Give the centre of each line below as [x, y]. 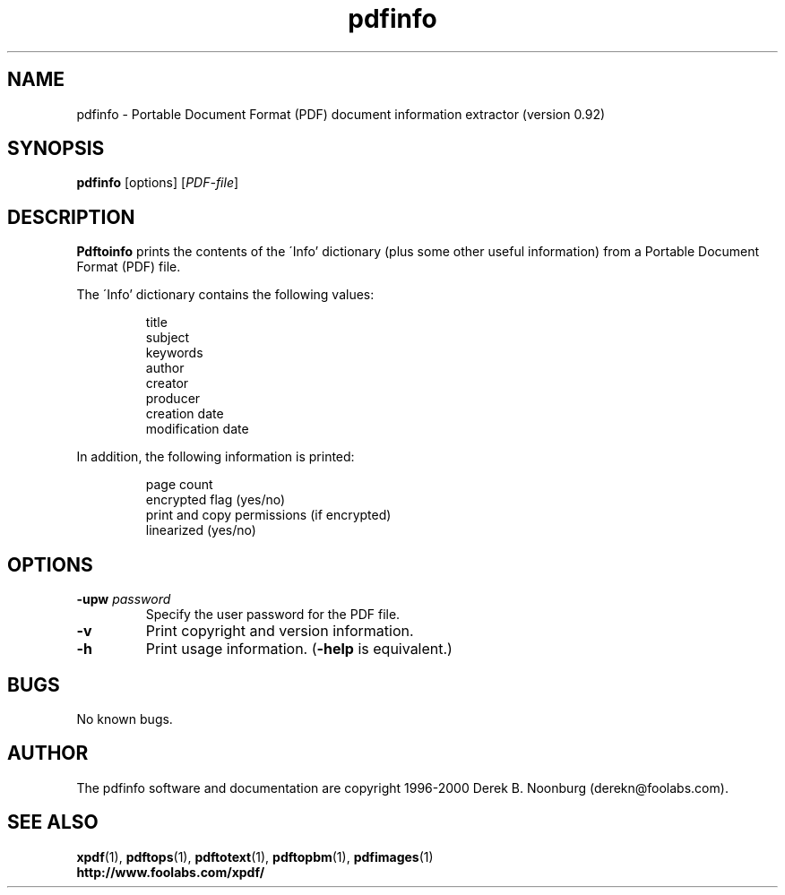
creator [167, 383]
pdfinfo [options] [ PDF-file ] [158, 183]
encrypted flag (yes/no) [216, 500]
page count [179, 485]
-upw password [124, 599]
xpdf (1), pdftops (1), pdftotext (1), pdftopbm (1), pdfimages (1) [255, 856]
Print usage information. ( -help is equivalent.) [299, 649]
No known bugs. [125, 719]
